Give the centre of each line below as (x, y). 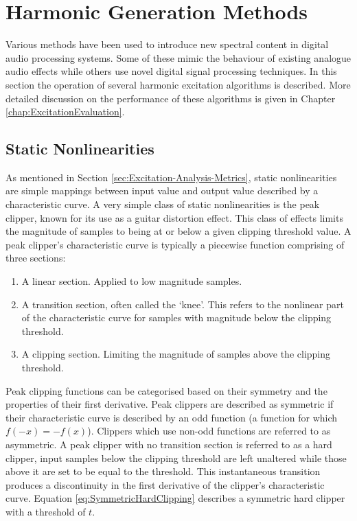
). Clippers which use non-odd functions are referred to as (209, 431)
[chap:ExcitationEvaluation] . (65, 112)
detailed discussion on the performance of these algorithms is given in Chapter (171, 98)
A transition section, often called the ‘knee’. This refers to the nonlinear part (183, 304)
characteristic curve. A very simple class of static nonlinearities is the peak (163, 204)
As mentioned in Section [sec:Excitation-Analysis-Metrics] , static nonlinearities (171, 177)
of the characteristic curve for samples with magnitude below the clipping (176, 317)
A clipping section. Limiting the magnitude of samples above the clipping (176, 354)
